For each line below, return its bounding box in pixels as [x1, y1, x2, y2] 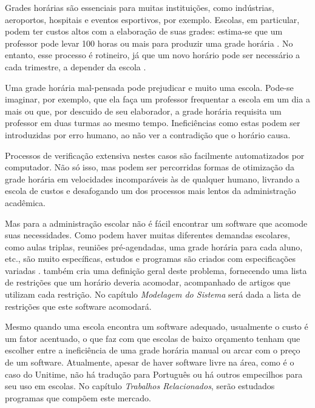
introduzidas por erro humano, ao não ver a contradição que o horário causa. [5, 128, 291, 141]
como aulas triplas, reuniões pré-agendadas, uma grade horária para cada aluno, [5, 240, 303, 253]
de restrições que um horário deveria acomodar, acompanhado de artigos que [5, 276, 291, 289]
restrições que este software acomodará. [5, 299, 152, 312]
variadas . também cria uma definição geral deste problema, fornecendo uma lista [5, 264, 307, 276]
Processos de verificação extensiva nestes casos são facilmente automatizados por [5, 149, 305, 161]
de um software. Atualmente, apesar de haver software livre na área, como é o [5, 356, 294, 369]
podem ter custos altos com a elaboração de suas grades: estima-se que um [5, 25, 283, 38]
